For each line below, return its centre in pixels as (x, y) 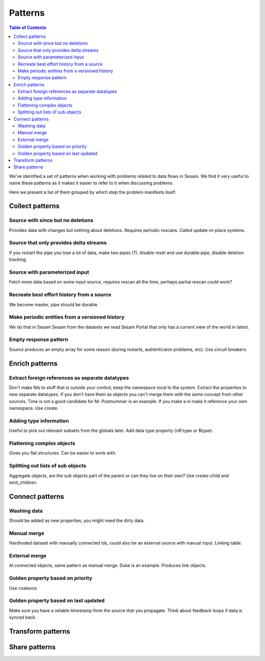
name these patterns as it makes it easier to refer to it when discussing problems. (91, 183)
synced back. (23, 617)
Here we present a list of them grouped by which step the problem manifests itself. (93, 192)
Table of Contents (28, 28)
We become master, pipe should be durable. (54, 304)
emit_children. (23, 482)
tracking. (18, 259)
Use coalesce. (24, 588)
